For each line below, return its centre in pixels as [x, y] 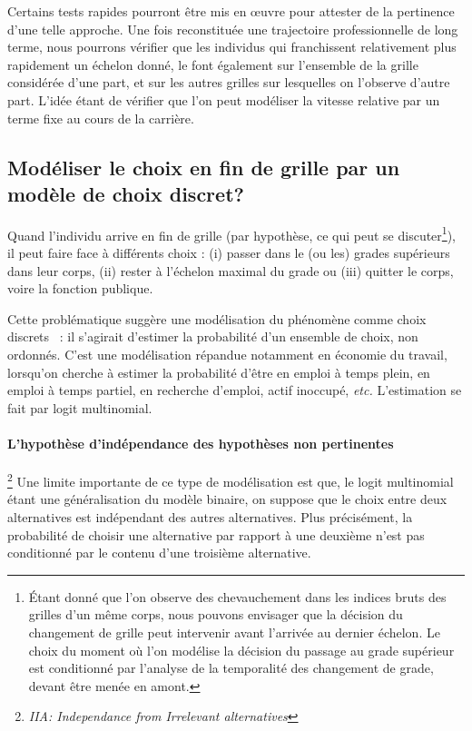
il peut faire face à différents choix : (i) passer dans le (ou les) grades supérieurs [229, 252]
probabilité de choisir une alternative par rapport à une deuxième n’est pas [216, 534]
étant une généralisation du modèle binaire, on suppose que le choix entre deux [227, 499]
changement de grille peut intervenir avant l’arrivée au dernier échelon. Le [234, 632]
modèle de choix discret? [126, 193]
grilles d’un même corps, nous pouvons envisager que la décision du [216, 614]
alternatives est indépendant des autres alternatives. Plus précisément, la [210, 516]
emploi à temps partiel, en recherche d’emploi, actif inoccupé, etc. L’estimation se [235, 390]
